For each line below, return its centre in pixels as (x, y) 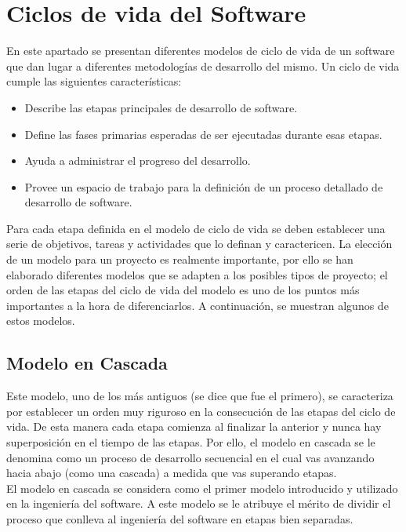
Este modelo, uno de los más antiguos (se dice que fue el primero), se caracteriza (200, 396)
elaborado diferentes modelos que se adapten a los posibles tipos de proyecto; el (197, 274)
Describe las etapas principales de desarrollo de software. (161, 107)
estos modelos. (41, 321)
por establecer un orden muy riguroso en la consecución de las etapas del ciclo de (201, 411)
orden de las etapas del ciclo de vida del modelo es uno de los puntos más (183, 290)
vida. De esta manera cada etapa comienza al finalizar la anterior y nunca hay (194, 426)
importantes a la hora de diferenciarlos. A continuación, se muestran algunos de (198, 305)
